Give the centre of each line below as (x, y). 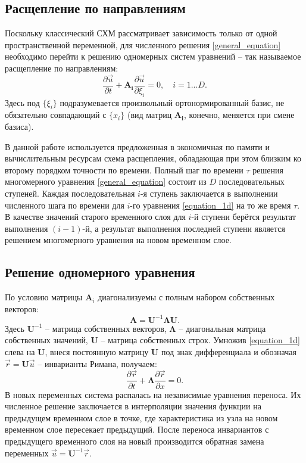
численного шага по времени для (65, 205)
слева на (20, 352)
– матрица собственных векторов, (106, 328)
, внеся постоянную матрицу (97, 352)
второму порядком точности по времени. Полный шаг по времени (124, 170)
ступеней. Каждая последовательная (70, 193)
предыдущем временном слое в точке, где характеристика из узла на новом (141, 417)
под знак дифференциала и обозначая (229, 352)
